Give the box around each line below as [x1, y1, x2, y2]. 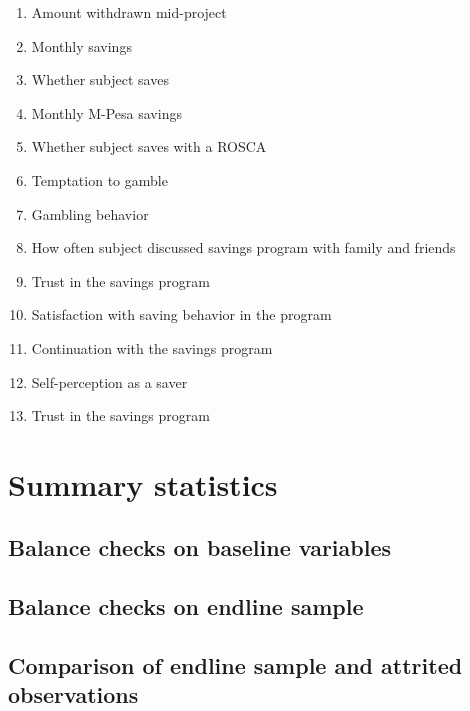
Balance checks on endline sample [8, 591, 364, 622]
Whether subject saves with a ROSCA [31, 136, 267, 157]
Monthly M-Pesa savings [31, 102, 182, 123]
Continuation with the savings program [31, 337, 273, 358]
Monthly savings [31, 35, 132, 56]
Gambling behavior [31, 203, 149, 224]
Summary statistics [8, 463, 278, 504]
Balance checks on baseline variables [8, 532, 392, 563]
